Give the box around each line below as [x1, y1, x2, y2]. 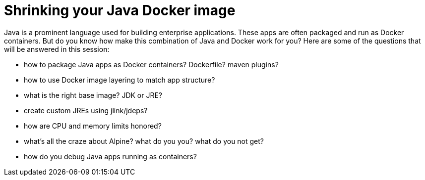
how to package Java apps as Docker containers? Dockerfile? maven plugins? [24, 60, 279, 69]
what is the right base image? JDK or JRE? [24, 90, 163, 99]
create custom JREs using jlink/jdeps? [24, 106, 148, 115]
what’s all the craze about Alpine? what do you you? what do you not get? [24, 136, 264, 145]
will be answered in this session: [4, 45, 110, 53]
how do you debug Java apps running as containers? [24, 152, 197, 161]
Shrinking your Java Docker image [4, 2, 236, 19]
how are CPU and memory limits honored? [24, 121, 162, 130]
